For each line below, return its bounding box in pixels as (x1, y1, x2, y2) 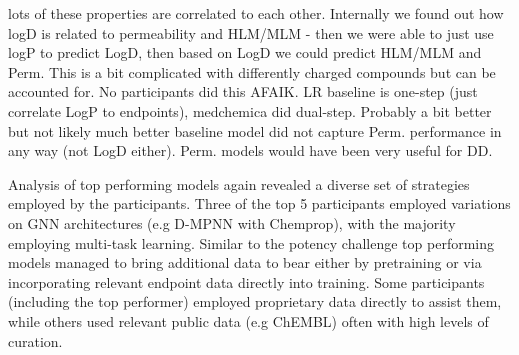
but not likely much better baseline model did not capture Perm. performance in (8, 120, 502, 141)
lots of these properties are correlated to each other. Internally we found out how (8, 3, 504, 23)
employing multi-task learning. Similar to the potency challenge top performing (8, 232, 494, 253)
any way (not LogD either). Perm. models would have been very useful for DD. (8, 140, 493, 161)
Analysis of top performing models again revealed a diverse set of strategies (8, 173, 470, 194)
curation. (8, 330, 63, 351)
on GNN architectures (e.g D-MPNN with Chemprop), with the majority (8, 212, 456, 233)
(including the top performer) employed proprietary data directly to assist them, (8, 291, 502, 312)
